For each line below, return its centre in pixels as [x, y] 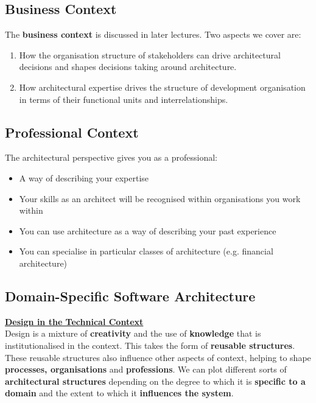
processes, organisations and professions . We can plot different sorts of [146, 369]
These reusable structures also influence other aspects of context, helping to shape [158, 357]
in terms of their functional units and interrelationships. [124, 99]
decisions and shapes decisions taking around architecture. [128, 67]
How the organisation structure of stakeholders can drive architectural [150, 54]
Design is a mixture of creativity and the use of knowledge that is [133, 333]
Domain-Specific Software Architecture [130, 296]
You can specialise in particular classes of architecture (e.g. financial [146, 251]
